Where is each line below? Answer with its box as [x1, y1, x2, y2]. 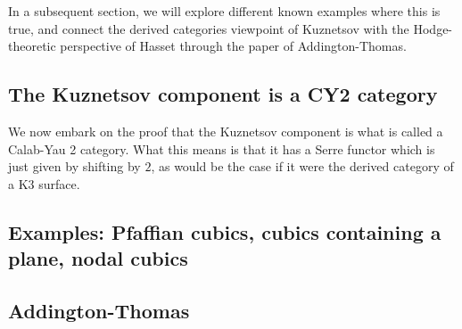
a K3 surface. [8, 174, 80, 193]
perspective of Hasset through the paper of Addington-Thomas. [60, 37, 407, 55]
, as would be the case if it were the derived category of [151, 157, 454, 176]
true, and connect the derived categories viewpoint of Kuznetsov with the [8, 19, 409, 37]
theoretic [8, 37, 56, 55]
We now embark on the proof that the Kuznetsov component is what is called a [8, 121, 443, 140]
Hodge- [413, 19, 453, 37]
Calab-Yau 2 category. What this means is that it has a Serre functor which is [8, 139, 435, 158]
